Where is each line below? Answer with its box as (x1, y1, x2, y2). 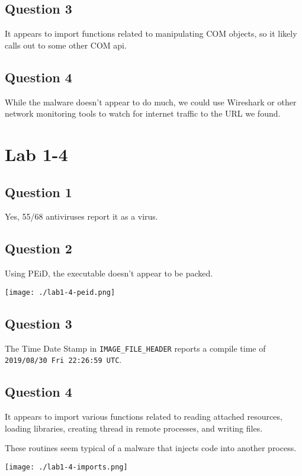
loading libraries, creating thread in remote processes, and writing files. (5, 422, 263, 434)
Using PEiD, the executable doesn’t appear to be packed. (5, 267, 213, 279)
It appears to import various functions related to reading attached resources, (5, 410, 282, 423)
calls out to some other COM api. (5, 38, 127, 51)
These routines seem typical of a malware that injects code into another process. (5, 442, 297, 454)
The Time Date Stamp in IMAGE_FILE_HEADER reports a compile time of (5, 342, 266, 354)
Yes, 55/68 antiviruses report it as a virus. (5, 210, 158, 223)
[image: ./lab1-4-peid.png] (5, 288, 115, 297)
